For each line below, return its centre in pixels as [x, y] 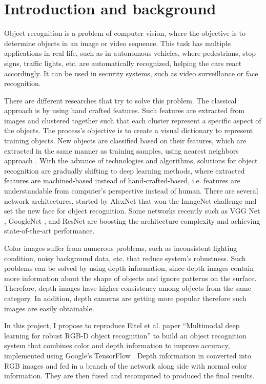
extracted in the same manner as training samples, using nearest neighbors [121, 150]
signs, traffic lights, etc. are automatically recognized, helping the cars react [123, 63]
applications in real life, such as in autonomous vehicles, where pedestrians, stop [130, 53]
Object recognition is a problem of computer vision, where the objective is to [125, 33]
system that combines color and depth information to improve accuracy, [117, 345]
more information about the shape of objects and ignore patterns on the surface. [130, 278]
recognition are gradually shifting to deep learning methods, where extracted [125, 170]
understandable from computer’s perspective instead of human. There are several [131, 191]
